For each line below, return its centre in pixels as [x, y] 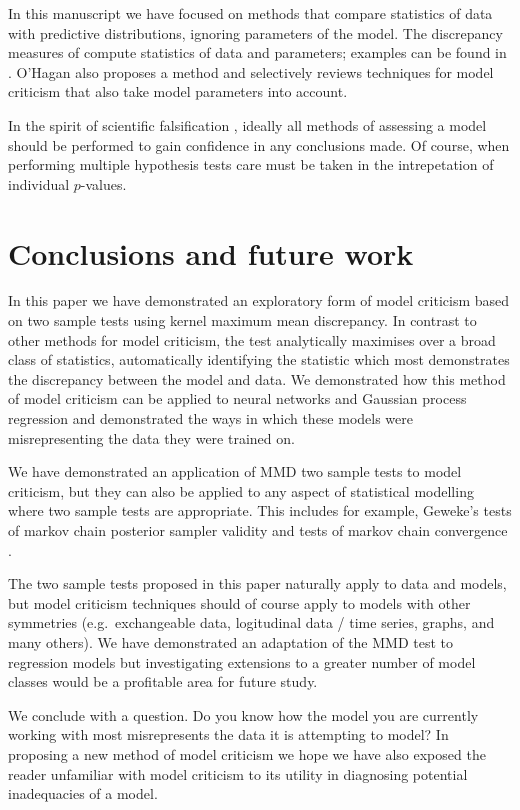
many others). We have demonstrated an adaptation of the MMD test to [231, 641]
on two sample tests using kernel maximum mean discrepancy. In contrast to [242, 320]
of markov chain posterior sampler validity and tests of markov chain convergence [258, 530]
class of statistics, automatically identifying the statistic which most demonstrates [259, 359]
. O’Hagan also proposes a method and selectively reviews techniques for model [251, 71]
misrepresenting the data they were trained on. [151, 437]
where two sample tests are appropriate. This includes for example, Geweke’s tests [260, 510]
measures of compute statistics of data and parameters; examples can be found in [257, 52]
